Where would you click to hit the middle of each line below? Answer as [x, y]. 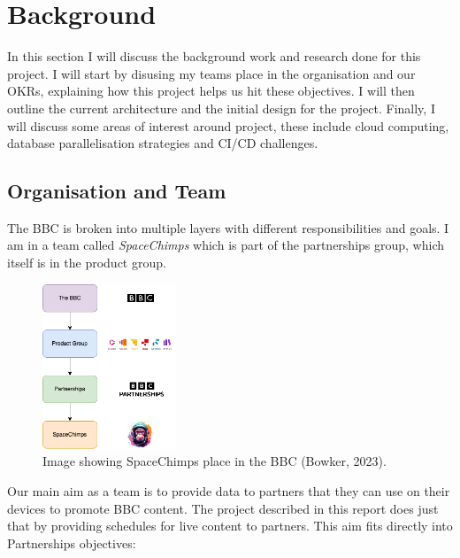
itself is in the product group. [87, 263]
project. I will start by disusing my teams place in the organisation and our [211, 73]
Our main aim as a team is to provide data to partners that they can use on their [229, 490]
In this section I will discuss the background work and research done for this [214, 56]
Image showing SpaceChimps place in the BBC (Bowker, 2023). [215, 461]
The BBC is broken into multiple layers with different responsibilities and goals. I [228, 227]
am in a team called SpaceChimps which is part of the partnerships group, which [226, 245]
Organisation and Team [117, 191]
